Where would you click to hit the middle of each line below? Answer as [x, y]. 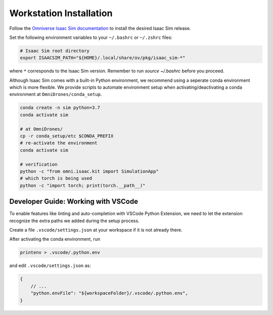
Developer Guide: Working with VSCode [74, 202]
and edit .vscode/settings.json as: [50, 266]
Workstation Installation [61, 13]
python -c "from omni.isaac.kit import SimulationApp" [89, 171]
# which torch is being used [56, 178]
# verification [39, 164]
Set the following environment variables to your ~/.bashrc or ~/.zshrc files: [91, 37]
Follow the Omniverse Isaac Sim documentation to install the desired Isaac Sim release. [100, 28]
